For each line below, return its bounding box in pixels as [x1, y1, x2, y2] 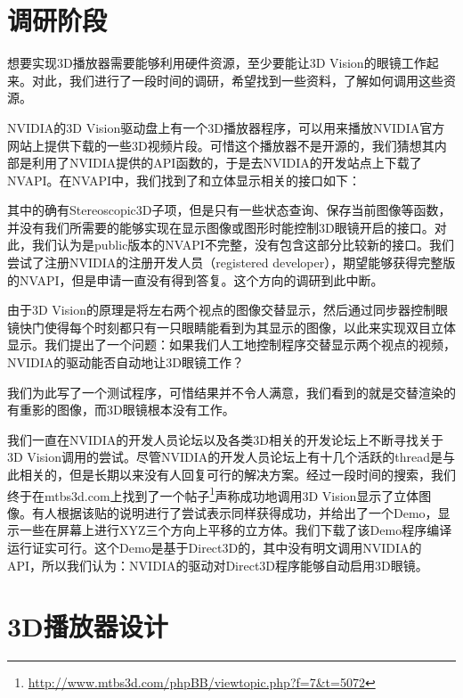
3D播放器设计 [7, 608, 168, 645]
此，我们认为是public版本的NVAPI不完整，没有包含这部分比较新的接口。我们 [7, 235, 454, 254]
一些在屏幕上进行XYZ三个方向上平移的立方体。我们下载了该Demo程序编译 [19, 521, 452, 539]
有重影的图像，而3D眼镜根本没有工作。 [7, 400, 235, 419]
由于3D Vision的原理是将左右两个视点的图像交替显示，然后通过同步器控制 [7, 300, 435, 319]
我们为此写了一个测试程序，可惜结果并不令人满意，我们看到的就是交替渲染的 [7, 382, 456, 401]
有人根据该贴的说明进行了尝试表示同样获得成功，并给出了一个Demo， [31, 503, 438, 521]
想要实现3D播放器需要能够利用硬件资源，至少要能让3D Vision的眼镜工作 [7, 53, 426, 72]
